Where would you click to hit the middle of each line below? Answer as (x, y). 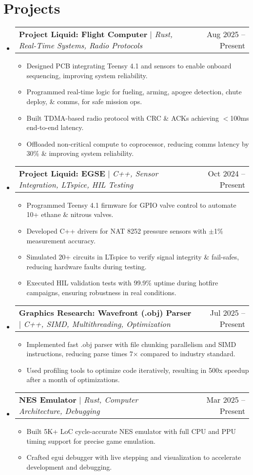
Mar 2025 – (226, 399)
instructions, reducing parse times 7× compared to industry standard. (131, 354)
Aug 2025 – (226, 34)
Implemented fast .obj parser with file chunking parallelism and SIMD (131, 344)
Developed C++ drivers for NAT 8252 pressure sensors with (117, 231)
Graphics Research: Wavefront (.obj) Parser (105, 312)
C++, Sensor (135, 173)
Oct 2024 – (226, 173)
